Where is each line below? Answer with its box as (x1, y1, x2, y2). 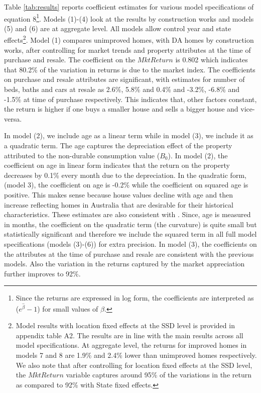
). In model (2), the (168, 150, 228, 160)
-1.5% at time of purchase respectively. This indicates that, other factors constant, (4, 93, 257, 104)
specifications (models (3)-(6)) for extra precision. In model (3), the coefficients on (4, 238, 257, 249)
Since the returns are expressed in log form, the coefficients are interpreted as (16, 292, 254, 303)
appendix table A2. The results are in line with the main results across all (16, 330, 243, 340)
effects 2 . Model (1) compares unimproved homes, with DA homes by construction (4, 33, 254, 45)
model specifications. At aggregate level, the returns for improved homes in (16, 340, 247, 350)
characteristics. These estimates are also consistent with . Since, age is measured (4, 209, 251, 220)
